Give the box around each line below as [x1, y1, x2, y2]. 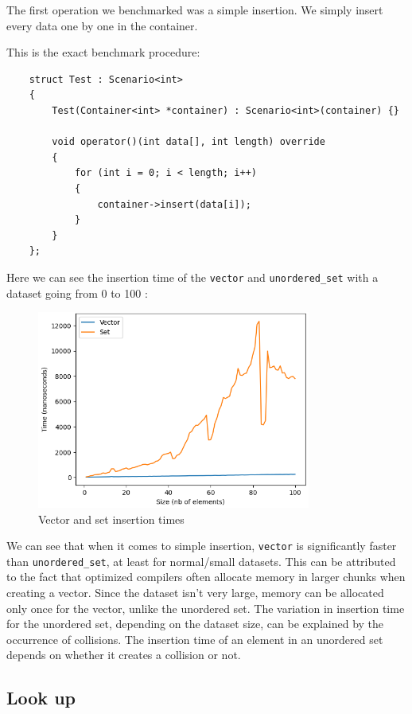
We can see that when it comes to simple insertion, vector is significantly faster [6, 537, 397, 554]
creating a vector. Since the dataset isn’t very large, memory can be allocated [6, 584, 384, 601]
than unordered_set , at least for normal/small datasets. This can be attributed [6, 552, 396, 569]
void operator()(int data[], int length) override [52, 136, 325, 148]
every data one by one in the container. [6, 17, 198, 33]
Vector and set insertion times [38, 510, 185, 527]
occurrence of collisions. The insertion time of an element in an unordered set [6, 630, 383, 647]
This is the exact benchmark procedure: [6, 44, 200, 60]
